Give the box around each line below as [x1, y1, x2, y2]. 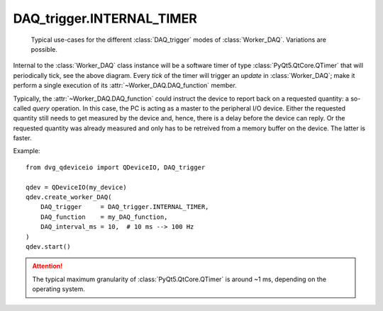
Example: [13, 147, 40, 155]
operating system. [32, 285, 85, 293]
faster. [13, 134, 32, 142]
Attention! [32, 262, 63, 271]
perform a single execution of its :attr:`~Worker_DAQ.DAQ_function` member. [13, 81, 237, 90]
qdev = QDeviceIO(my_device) [26, 183, 127, 191]
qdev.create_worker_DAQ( [26, 193, 112, 201]
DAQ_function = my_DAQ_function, [40, 213, 168, 221]
